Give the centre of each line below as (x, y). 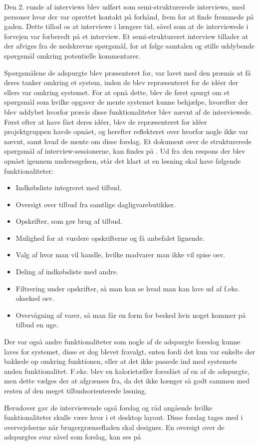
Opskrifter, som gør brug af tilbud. (69, 221)
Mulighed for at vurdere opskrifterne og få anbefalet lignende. (110, 238)
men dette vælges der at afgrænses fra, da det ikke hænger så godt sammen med (127, 381)
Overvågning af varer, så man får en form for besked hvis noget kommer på (131, 315)
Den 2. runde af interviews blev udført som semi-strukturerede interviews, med (125, 7)
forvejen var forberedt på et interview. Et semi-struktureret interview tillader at (126, 36)
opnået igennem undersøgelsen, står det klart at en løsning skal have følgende (123, 160)
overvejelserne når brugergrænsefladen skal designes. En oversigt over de (114, 427)
